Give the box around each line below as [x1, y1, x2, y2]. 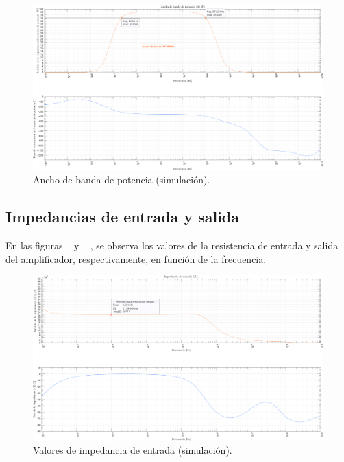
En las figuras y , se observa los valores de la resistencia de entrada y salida [5, 238, 339, 253]
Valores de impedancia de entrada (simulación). [33, 443, 232, 457]
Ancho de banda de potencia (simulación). [33, 172, 210, 187]
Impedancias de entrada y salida [5, 206, 239, 227]
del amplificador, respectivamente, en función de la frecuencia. [5, 251, 267, 266]
